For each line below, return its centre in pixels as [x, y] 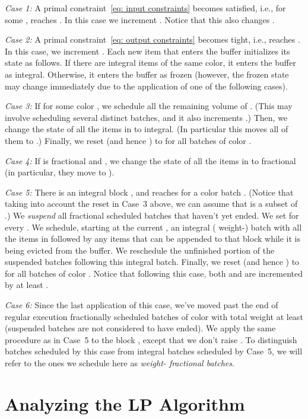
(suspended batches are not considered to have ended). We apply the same [140, 328]
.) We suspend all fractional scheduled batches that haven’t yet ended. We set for [152, 215]
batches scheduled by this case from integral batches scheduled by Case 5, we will [154, 351]
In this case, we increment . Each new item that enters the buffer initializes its [147, 51]
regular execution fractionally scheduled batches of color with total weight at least [154, 316]
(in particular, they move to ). [60, 172]
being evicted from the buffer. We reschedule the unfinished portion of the [140, 250]
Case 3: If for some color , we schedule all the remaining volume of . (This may [149, 106]
